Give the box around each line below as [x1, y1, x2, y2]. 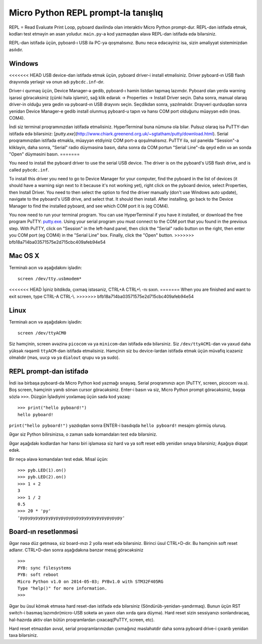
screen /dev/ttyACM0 [17, 330, 66, 336]
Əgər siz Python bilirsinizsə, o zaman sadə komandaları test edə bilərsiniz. [9, 431, 158, 437]
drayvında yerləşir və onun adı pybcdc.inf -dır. [9, 79, 104, 85]
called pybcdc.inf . [9, 167, 49, 172]
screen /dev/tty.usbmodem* [17, 276, 82, 281]
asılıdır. [9, 47, 23, 52]
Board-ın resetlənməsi [9, 527, 78, 536]
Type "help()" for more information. [17, 585, 108, 591]
